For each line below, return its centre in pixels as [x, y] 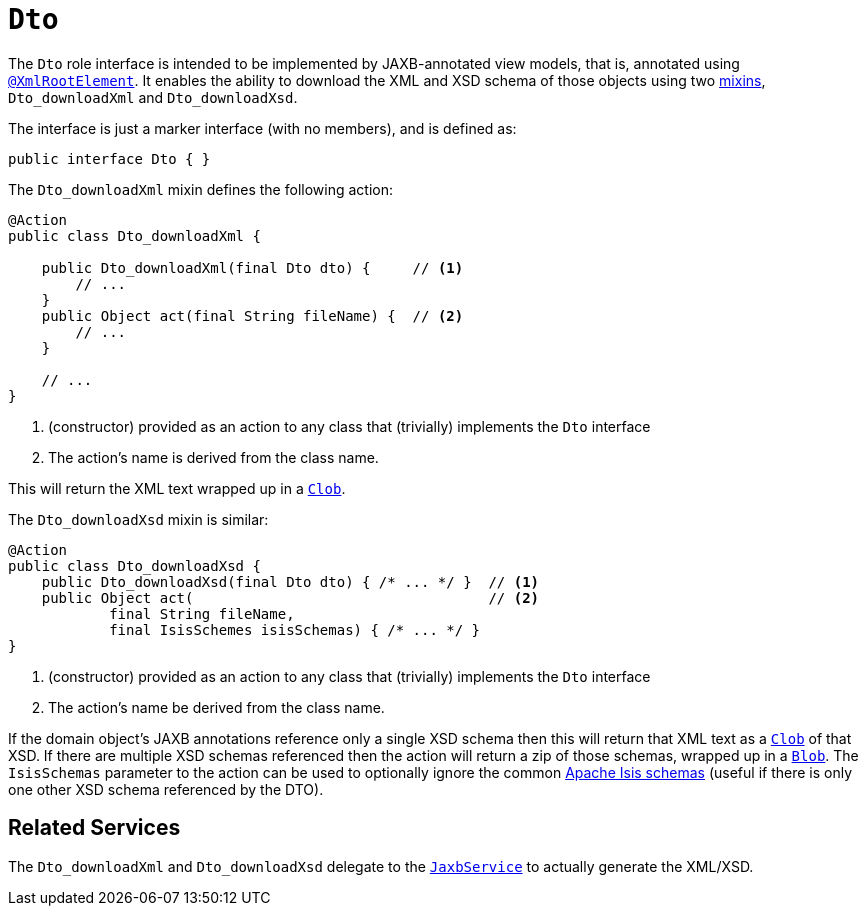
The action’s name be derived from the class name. [216, 707]
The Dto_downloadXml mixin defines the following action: [200, 189]
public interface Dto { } [109, 158]
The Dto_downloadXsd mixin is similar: [138, 519]
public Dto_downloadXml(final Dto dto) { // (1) [252, 267]
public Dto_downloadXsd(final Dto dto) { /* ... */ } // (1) [290, 581]
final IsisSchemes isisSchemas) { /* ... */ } [295, 629]
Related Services [94, 828]
